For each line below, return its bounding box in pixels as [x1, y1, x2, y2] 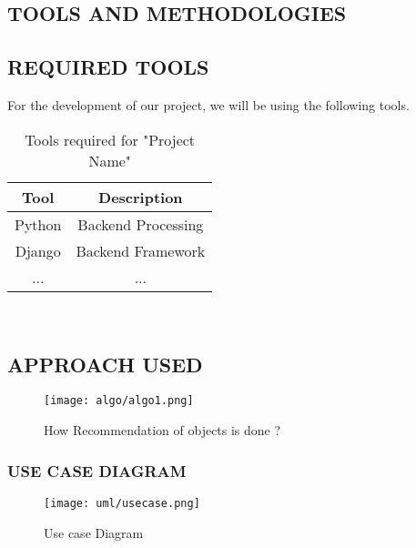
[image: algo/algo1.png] [44, 394, 194, 408]
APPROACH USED [7, 350, 203, 378]
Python [15, 213, 62, 235]
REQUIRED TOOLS [7, 53, 209, 81]
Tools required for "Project [25, 128, 196, 150]
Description [98, 186, 183, 208]
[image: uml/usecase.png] [44, 496, 200, 510]
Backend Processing [77, 213, 204, 235]
